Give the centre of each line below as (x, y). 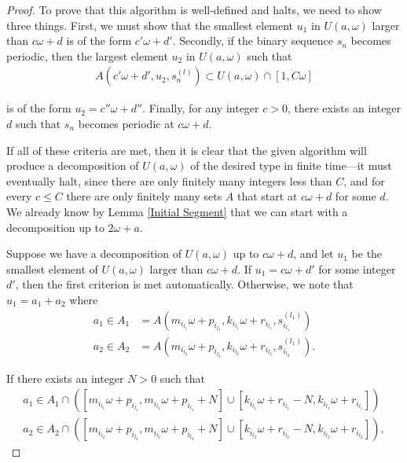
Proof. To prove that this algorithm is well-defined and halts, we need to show (194, 9)
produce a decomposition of (73, 165)
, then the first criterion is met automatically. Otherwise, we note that (184, 284)
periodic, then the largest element (87, 55)
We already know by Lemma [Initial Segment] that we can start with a (177, 211)
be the (367, 254)
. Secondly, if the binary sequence (253, 40)
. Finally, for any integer (201, 108)
